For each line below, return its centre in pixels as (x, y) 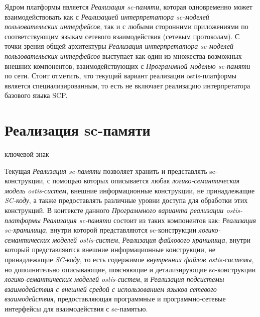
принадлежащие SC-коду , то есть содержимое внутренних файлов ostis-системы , (129, 259)
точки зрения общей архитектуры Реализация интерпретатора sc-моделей (119, 46)
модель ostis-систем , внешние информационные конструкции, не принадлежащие (130, 190)
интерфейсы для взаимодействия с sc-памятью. (76, 308)
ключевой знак (27, 154)
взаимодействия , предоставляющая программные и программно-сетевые (115, 299)
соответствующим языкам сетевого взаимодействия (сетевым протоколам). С (122, 36)
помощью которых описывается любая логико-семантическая (146, 181)
